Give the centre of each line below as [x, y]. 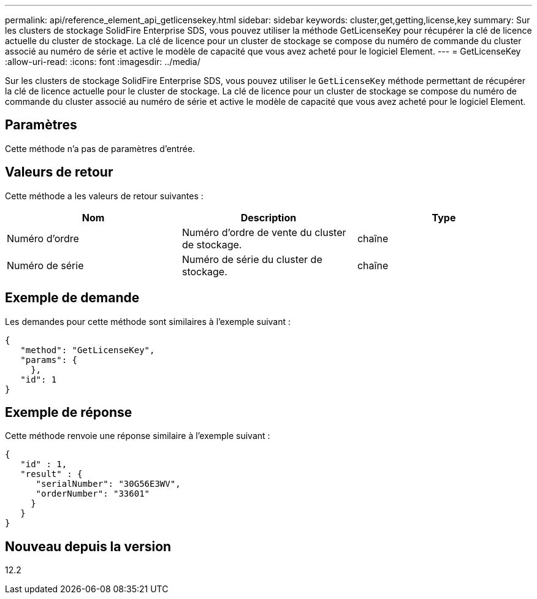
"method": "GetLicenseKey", [88, 350]
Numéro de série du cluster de [252, 259]
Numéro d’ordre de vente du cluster [264, 232]
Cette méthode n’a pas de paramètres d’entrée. [100, 148]
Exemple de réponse [69, 412]
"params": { [49, 360]
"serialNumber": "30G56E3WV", [108, 484]
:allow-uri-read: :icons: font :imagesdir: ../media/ [103, 62]
